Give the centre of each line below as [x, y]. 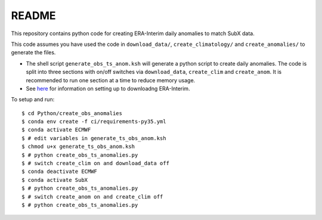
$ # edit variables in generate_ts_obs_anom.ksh [94, 138]
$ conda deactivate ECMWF [60, 172]
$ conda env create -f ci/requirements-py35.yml [94, 122]
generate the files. [33, 52]
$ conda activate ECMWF [56, 130]
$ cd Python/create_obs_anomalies [72, 113]
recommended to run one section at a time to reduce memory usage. [111, 80]
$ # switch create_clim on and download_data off [96, 163]
